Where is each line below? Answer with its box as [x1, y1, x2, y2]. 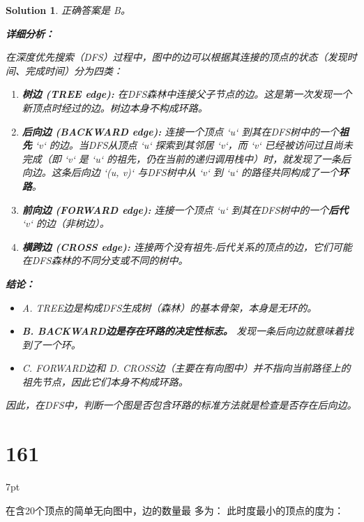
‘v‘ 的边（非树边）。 [22, 216, 109, 231]
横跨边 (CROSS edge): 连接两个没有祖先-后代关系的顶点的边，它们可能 [22, 239, 352, 254]
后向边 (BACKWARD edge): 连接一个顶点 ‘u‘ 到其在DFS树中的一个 [22, 124, 339, 138]
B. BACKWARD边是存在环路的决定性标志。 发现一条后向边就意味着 [22, 324, 344, 338]
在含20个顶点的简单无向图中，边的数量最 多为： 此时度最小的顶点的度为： [6, 502, 344, 517]
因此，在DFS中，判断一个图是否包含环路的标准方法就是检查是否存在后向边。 [6, 398, 357, 412]
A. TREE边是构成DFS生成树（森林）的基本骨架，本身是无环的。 [22, 300, 317, 314]
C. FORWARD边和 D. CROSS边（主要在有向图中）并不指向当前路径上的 [22, 361, 351, 375]
